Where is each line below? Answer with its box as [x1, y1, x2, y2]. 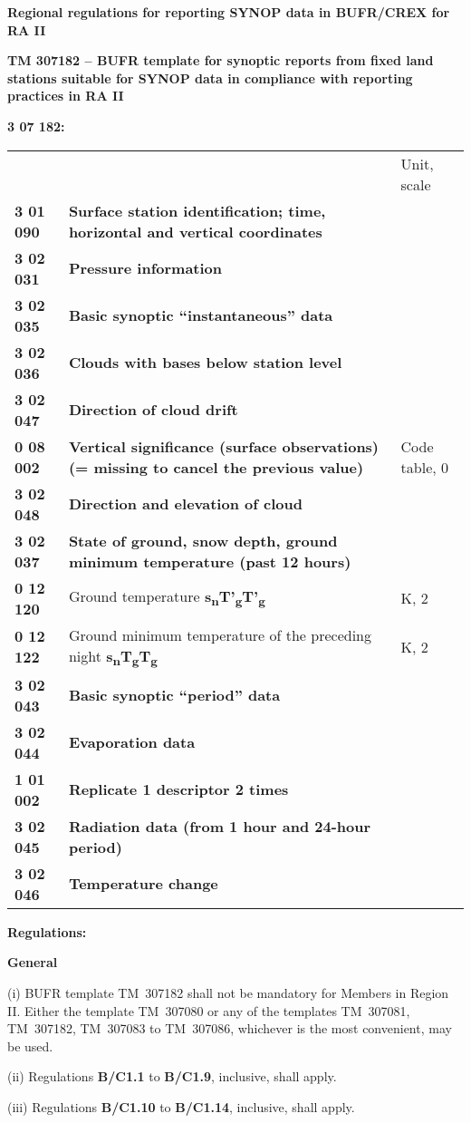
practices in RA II [7, 86, 124, 105]
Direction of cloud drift [68, 399, 238, 421]
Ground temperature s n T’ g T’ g [68, 586, 265, 610]
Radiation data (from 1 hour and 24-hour [68, 815, 371, 837]
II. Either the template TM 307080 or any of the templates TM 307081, [7, 1001, 410, 1020]
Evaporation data [68, 731, 196, 753]
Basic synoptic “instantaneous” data [68, 305, 333, 326]
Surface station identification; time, [68, 199, 326, 221]
